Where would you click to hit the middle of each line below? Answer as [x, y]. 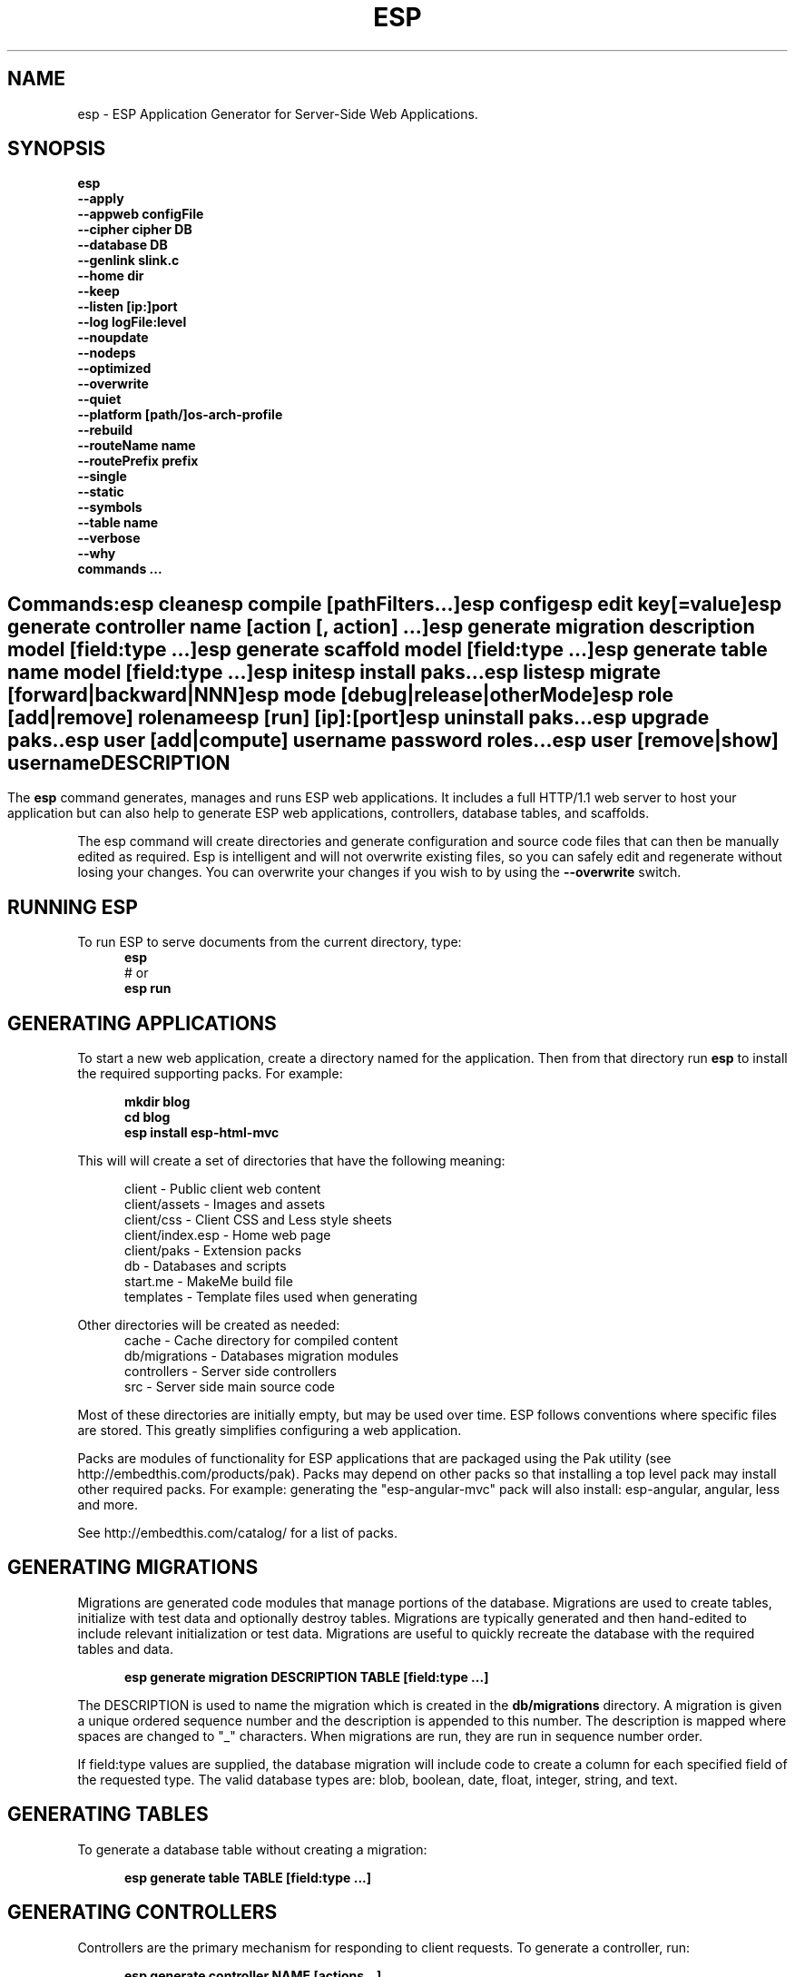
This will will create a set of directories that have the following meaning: [291, 1160]
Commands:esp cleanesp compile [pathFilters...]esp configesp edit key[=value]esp [395, 604]
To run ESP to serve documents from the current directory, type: [270, 942]
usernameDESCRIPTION [119, 762]
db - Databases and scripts [206, 1265]
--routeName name [137, 446]
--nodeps [107, 353]
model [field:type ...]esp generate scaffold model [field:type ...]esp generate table [388, 649]
